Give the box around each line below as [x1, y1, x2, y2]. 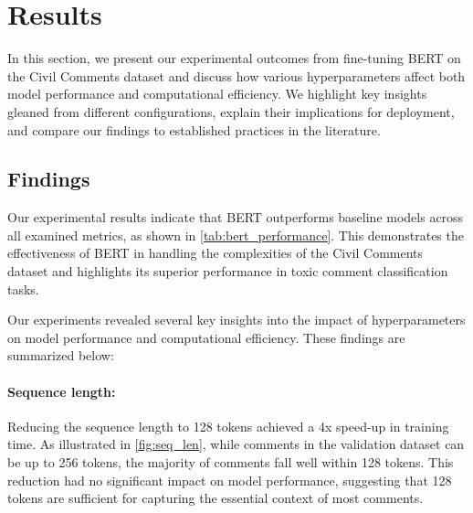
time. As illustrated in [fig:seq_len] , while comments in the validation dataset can [7, 434, 465, 454]
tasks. [7, 279, 39, 298]
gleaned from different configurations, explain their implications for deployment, [7, 102, 455, 121]
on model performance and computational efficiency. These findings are [7, 327, 405, 347]
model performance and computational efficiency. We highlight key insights [7, 84, 427, 103]
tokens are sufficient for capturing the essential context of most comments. [7, 488, 424, 508]
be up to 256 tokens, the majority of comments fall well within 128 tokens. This [7, 453, 454, 472]
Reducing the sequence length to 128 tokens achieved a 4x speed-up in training [7, 416, 449, 435]
